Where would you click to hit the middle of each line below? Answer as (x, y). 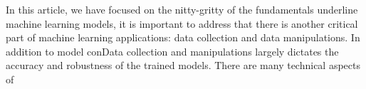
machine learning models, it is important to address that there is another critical (182, 23)
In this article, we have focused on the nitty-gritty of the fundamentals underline (182, 9)
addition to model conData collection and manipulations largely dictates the (172, 51)
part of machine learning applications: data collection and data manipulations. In (183, 37)
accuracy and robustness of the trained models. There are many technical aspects (183, 65)
